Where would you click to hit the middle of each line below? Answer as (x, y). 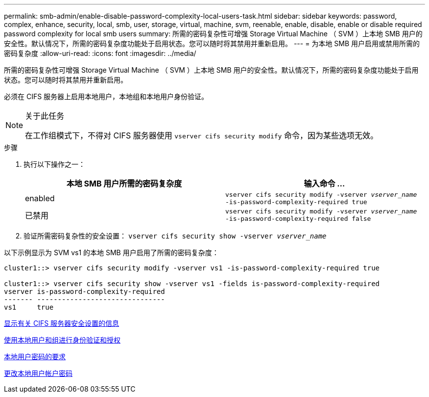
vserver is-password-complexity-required (84, 291)
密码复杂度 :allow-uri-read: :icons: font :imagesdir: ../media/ (100, 53)
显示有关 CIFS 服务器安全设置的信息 (62, 323)
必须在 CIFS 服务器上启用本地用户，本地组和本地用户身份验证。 (106, 96)
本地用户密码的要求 (35, 357)
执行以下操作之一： (54, 164)
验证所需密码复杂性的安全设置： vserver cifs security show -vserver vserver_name (175, 236)
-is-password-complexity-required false (298, 219)
